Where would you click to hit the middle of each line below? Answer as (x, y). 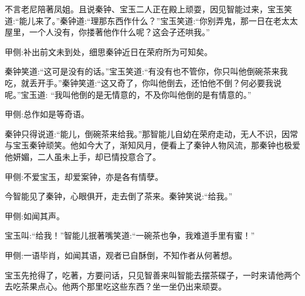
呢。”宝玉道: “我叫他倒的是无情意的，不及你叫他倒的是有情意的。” (128, 94)
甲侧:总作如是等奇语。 (47, 114)
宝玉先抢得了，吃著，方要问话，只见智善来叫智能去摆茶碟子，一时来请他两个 (152, 275)
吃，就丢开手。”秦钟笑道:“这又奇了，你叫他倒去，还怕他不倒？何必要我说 (143, 82)
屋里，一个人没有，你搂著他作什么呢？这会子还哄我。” (107, 32)
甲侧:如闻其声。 (35, 215)
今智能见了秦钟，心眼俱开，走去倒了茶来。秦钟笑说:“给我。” (119, 196)
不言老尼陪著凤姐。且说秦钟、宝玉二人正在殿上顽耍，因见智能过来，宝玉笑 (148, 9)
